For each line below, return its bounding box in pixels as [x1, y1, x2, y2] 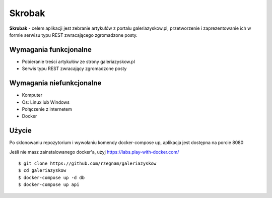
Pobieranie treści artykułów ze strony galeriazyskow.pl [22, 58, 135, 64]
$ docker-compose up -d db [18, 174, 85, 180]
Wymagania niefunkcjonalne [9, 79, 102, 88]
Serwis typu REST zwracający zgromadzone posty [22, 65, 127, 72]
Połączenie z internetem [22, 106, 73, 112]
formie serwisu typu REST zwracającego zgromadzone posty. [9, 32, 138, 38]
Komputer [22, 92, 43, 98]
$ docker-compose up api [18, 182, 80, 187]
